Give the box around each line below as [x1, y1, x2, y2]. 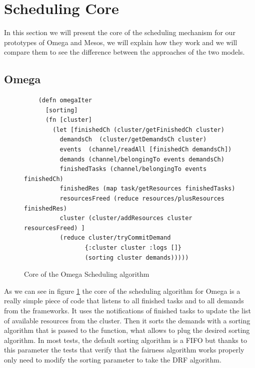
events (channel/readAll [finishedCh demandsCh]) [59, 146, 232, 153]
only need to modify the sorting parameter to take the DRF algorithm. [4, 354, 221, 364]
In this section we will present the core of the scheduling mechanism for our [4, 27, 235, 38]
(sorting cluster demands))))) [84, 254, 189, 261]
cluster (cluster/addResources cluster [59, 215, 192, 222]
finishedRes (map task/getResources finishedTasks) [59, 185, 235, 193]
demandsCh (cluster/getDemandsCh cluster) [59, 136, 207, 143]
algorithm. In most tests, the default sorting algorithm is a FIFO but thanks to [4, 334, 247, 345]
